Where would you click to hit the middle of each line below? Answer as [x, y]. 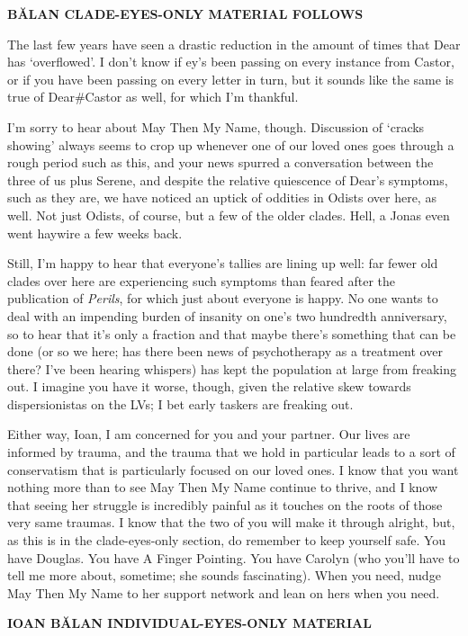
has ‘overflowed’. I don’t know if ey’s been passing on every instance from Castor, [231, 62]
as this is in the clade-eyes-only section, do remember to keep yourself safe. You [227, 540]
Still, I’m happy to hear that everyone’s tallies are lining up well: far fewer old [223, 263]
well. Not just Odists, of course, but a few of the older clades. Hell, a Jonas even [229, 215]
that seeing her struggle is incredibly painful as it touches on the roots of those [225, 504]
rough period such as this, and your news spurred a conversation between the [220, 162]
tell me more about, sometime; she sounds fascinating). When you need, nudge [224, 575]
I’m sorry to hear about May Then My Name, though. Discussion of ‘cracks [216, 126]
